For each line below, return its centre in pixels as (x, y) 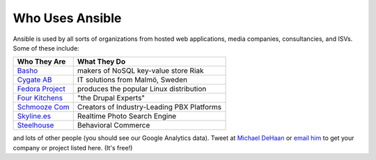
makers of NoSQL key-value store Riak (141, 71)
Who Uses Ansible (67, 18)
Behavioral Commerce (113, 125)
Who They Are (41, 62)
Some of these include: (46, 48)
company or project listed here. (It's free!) (73, 148)
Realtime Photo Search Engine (127, 116)
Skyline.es (34, 116)
